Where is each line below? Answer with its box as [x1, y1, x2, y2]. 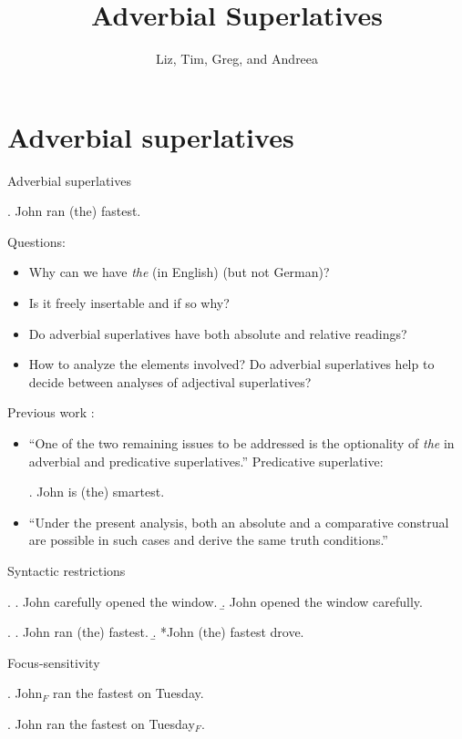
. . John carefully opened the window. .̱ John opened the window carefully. [7, 591, 423, 611]
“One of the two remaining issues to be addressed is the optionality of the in [28, 434, 455, 452]
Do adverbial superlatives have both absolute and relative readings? [28, 323, 407, 343]
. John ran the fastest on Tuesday [7, 713, 195, 733]
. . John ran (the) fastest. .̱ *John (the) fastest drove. [7, 622, 304, 641]
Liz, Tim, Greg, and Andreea [155, 49, 319, 68]
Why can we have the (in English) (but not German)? [28, 262, 330, 282]
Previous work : [7, 403, 95, 422]
